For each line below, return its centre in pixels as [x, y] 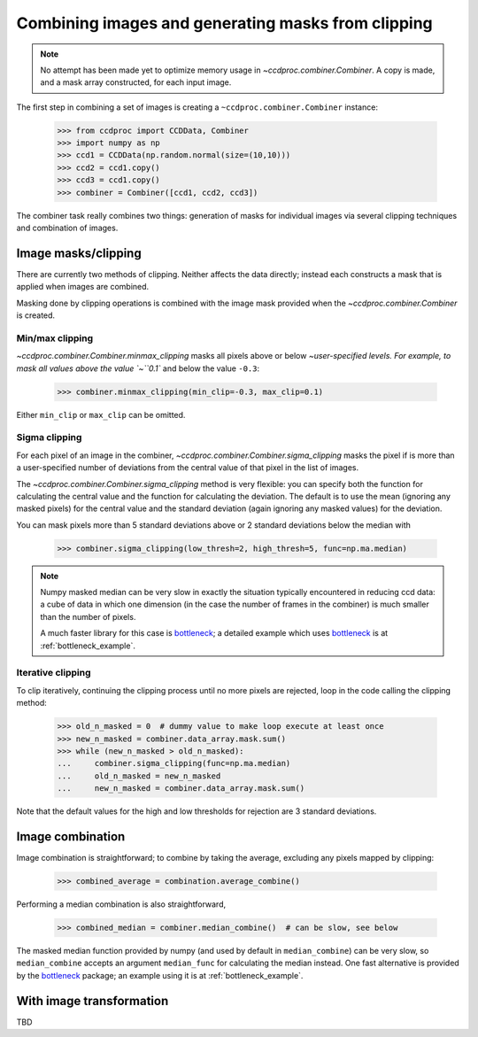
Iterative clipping [54, 673]
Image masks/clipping [79, 253]
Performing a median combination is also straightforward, [121, 904]
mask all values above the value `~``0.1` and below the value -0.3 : [138, 368]
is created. [36, 315]
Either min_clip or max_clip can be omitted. [101, 414]
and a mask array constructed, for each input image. [136, 82]
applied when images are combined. [83, 287]
